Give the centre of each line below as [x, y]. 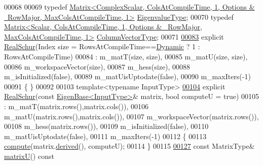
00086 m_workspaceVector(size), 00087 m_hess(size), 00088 [97, 66]
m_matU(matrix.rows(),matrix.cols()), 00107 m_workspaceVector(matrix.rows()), [131, 116]
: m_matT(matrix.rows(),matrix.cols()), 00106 [76, 106]
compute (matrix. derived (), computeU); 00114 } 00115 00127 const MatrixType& [129, 146]
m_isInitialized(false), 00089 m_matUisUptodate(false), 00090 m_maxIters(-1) [127, 76]
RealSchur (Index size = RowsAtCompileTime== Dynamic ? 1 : [102, 46]
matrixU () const [29, 156]
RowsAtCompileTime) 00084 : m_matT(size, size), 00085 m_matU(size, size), [126, 56]
